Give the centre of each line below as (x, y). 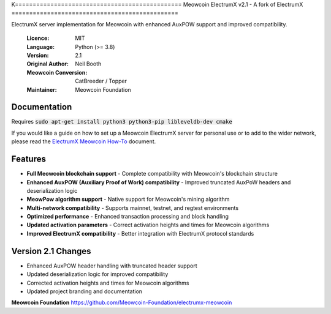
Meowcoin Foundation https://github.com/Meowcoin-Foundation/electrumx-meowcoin (122, 302)
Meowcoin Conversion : (57, 72)
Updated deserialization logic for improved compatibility (97, 274)
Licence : (38, 38)
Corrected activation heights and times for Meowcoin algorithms (108, 283)
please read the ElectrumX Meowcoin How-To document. (84, 141)
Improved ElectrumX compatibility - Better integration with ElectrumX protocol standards (140, 233)
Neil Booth (88, 64)
